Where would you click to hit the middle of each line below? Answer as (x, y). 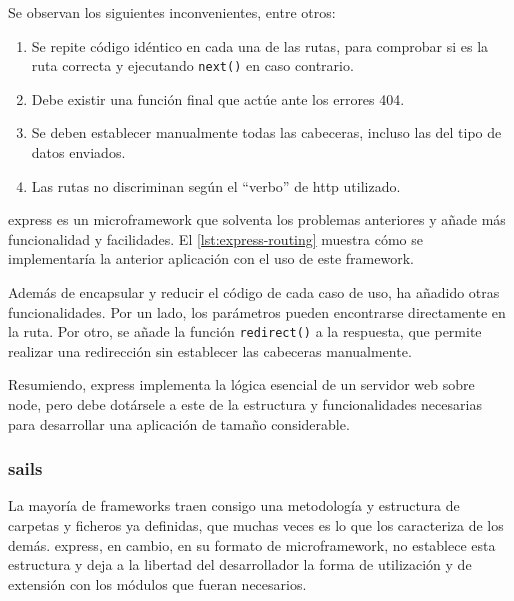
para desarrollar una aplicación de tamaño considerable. (179, 423)
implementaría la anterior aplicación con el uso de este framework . (211, 258)
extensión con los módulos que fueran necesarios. (157, 583)
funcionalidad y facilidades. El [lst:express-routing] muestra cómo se (215, 238)
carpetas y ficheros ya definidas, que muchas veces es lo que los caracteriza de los (256, 525)
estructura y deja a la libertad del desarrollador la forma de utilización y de (240, 564)
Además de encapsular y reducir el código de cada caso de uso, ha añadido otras (254, 292)
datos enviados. (78, 152)
